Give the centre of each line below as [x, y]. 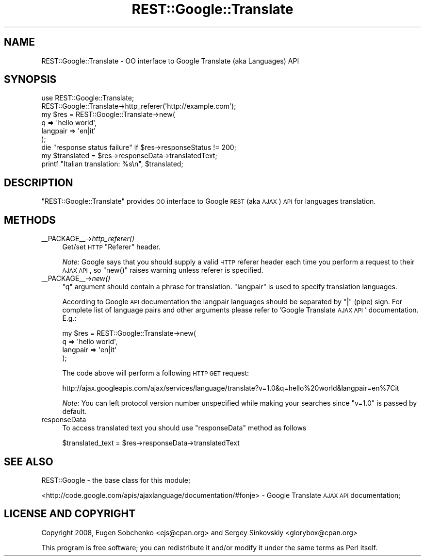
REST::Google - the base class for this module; [116, 480]
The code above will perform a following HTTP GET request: [156, 373]
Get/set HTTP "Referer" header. [111, 247]
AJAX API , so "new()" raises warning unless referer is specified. [163, 270]
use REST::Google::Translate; [88, 98]
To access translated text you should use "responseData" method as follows [184, 428]
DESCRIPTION [39, 182]
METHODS [30, 220]
